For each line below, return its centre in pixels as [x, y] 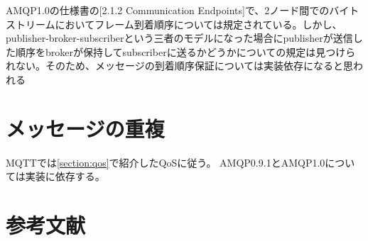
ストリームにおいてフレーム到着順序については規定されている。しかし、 [174, 24]
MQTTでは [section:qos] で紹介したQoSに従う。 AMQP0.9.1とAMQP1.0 [166, 162]
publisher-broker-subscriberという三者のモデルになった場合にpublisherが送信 [179, 38]
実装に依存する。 [65, 176]
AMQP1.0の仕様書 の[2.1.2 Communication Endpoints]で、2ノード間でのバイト [183, 10]
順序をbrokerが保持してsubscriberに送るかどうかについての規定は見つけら [185, 51]
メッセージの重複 [85, 128]
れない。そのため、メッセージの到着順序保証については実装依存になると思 [180, 66]
